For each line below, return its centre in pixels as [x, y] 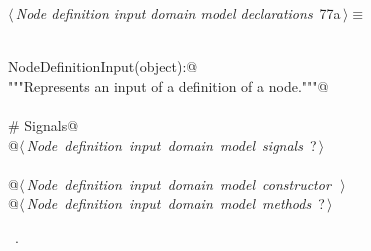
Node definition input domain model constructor [178, 183]
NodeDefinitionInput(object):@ [103, 66]
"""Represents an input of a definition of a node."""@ [168, 85]
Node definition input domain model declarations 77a [178, 13]
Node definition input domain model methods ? [175, 203]
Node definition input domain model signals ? [171, 144]
